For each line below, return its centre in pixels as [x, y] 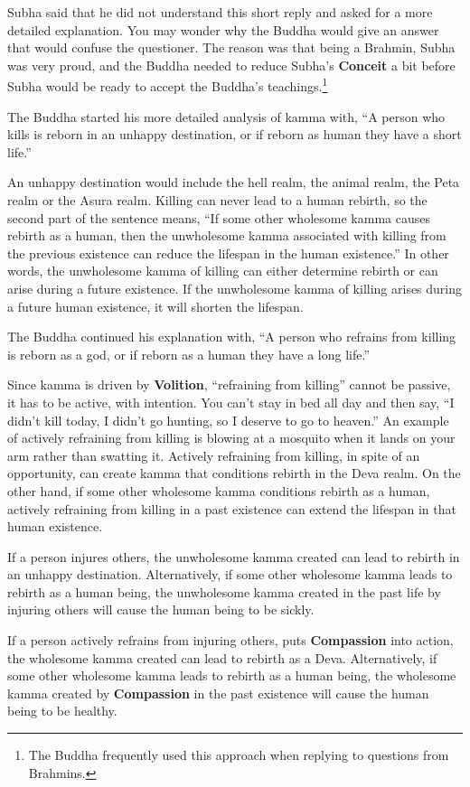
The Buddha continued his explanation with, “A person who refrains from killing [232, 337]
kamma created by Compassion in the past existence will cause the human [218, 693]
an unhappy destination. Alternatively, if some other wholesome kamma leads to [230, 574]
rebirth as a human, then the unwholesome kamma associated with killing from [227, 235]
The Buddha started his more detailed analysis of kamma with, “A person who [226, 116]
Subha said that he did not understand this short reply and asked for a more [220, 12]
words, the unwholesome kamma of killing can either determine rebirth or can [223, 271]
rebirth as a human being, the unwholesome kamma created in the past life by [224, 591]
